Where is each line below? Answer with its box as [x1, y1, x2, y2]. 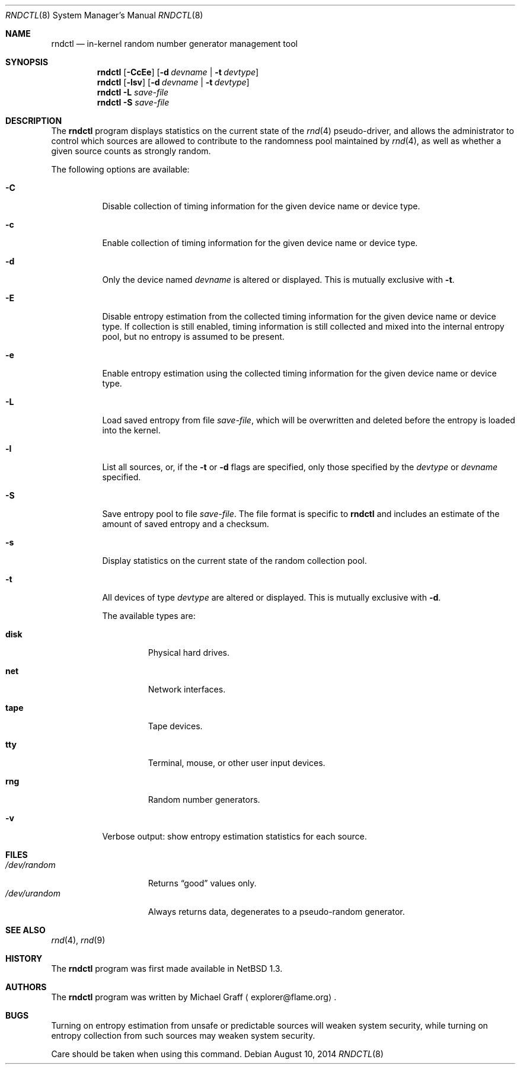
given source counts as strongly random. [51, 146, 211, 156]
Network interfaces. [148, 684, 226, 694]
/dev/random [5, 860, 56, 870]
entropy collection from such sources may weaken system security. [51, 1030, 315, 1041]
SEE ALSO [5, 925, 46, 935]
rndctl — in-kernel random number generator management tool [51, 39, 298, 49]
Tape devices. [148, 721, 203, 731]
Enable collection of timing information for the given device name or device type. [102, 238, 418, 248]
